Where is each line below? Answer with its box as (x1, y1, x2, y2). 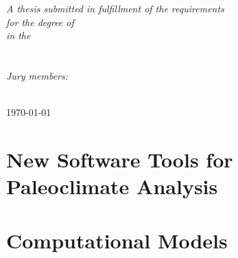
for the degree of (6, 14, 74, 29)
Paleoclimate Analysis (6, 172, 218, 200)
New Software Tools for (6, 145, 233, 173)
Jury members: (6, 68, 69, 82)
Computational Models (6, 226, 228, 254)
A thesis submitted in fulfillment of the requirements (6, 1, 224, 15)
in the (6, 28, 31, 43)
